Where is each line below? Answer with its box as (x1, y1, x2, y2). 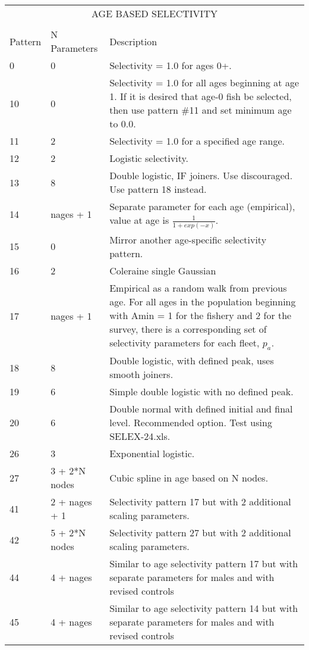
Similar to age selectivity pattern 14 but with (109, 601, 298, 615)
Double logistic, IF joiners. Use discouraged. (109, 168, 293, 182)
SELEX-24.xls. (109, 429, 171, 443)
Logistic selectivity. (109, 151, 189, 165)
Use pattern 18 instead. (109, 182, 207, 196)
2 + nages (51, 495, 92, 509)
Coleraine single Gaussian (109, 263, 216, 277)
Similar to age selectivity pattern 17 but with (109, 557, 298, 571)
